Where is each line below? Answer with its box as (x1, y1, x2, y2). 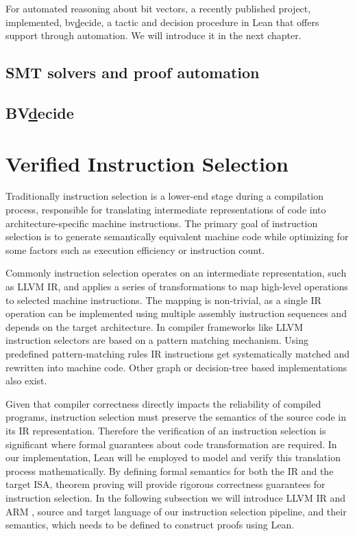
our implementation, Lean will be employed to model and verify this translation (5, 450, 341, 465)
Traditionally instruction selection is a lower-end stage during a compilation (5, 189, 324, 203)
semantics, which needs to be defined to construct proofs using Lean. (5, 517, 295, 532)
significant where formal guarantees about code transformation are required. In (5, 436, 337, 451)
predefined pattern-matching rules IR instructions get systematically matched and (5, 347, 350, 360)
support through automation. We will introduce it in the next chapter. (5, 28, 302, 43)
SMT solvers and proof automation (5, 62, 260, 83)
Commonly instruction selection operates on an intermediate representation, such (5, 266, 347, 280)
